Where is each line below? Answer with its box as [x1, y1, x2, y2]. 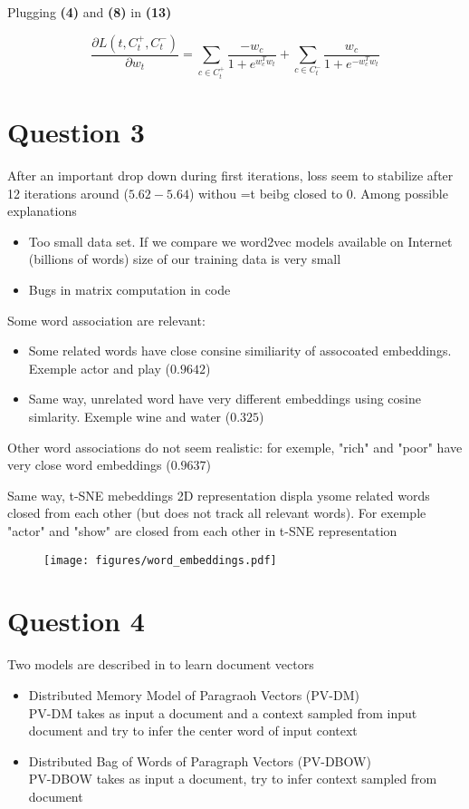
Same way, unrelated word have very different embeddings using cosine [28, 389, 421, 408]
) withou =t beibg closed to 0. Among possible [188, 183, 448, 202]
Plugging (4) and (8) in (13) [7, 3, 172, 21]
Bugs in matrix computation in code [28, 280, 231, 299]
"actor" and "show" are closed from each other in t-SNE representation [7, 521, 397, 540]
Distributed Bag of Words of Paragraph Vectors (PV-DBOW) [28, 751, 371, 770]
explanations [7, 201, 77, 220]
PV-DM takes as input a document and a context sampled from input [28, 703, 417, 722]
